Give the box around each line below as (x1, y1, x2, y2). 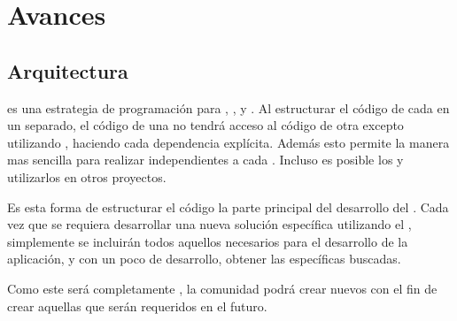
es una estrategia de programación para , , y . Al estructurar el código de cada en (7, 98, 450, 117)
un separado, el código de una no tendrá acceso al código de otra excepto (7, 116, 404, 134)
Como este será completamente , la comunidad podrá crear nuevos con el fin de (7, 279, 438, 297)
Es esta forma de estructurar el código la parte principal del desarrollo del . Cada (7, 197, 449, 216)
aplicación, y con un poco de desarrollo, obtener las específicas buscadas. (7, 249, 401, 268)
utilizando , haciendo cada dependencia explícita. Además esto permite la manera (7, 133, 450, 151)
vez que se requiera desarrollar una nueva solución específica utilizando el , (7, 215, 412, 233)
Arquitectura (7, 57, 128, 84)
